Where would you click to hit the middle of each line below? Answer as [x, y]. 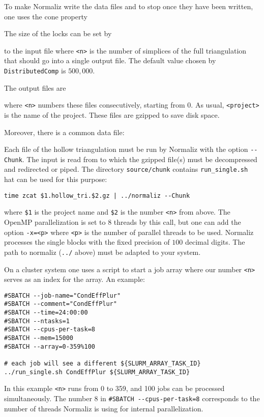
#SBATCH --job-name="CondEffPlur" [63, 295]
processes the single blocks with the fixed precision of [87, 242]
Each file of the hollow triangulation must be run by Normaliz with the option [126, 149]
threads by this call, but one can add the [177, 222]
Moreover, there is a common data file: [64, 132]
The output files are [35, 87]
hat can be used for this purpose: [56, 179]
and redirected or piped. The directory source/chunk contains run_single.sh [126, 169]
